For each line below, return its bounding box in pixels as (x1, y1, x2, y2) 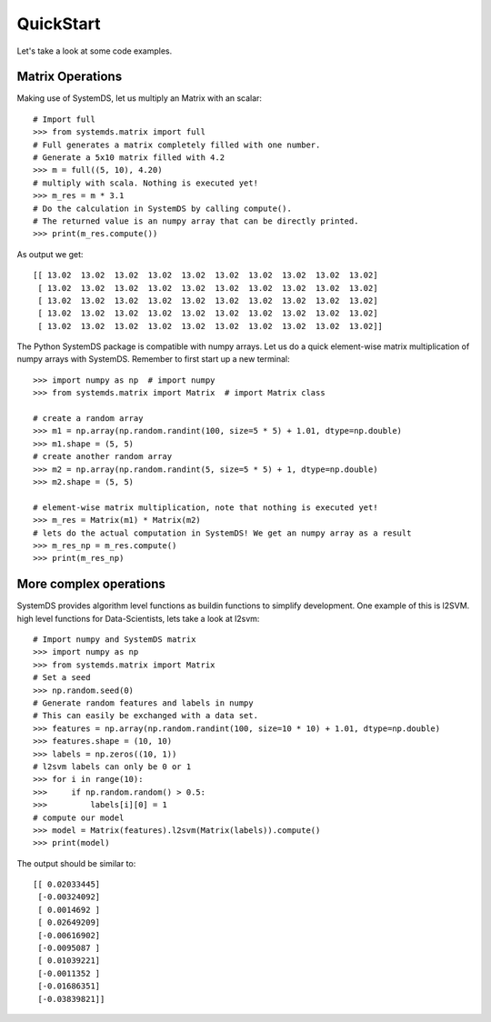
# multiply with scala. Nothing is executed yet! (33, 177, 259, 188)
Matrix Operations (16, 69, 123, 85)
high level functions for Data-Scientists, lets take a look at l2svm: (16, 613, 260, 624)
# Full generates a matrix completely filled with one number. (33, 139, 321, 150)
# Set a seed (33, 673, 91, 683)
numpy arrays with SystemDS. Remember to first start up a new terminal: (16, 354, 290, 365)
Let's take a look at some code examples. (16, 45, 173, 56)
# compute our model (33, 812, 125, 823)
